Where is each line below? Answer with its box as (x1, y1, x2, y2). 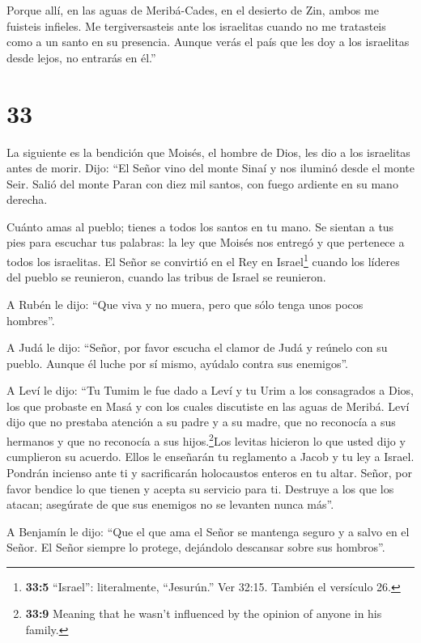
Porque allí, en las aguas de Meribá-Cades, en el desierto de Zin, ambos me (6, 2, 379, 18)
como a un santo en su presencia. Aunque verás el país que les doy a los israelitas (6, 33, 410, 50)
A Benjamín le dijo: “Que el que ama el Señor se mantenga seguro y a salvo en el (6, 522, 410, 539)
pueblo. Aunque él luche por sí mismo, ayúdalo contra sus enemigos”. (6, 354, 349, 371)
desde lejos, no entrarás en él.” (6, 49, 156, 66)
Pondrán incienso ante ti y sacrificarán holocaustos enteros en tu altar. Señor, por (6, 463, 412, 480)
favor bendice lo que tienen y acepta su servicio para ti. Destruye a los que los (6, 480, 394, 497)
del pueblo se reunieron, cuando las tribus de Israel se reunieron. (6, 269, 326, 286)
